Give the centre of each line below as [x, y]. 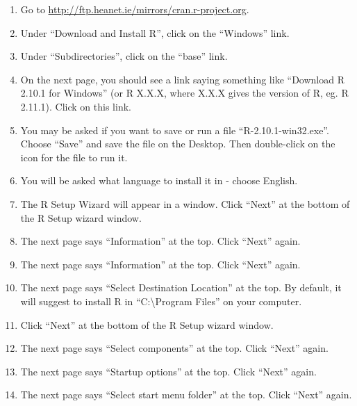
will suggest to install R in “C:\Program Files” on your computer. [161, 301]
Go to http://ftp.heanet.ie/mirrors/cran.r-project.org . [135, 9]
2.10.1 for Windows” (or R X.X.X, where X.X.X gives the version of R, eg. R [184, 93]
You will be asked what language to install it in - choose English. [159, 180]
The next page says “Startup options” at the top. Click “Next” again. [168, 371]
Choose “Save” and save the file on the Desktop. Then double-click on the [178, 144]
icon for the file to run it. [74, 157]
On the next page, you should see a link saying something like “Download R [182, 79]
